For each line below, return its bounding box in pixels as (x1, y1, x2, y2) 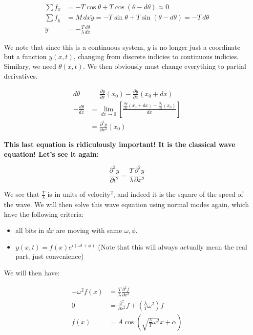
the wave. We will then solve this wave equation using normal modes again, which (4, 199, 249, 209)
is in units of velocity (47, 189, 110, 199)
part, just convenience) (15, 251, 84, 261)
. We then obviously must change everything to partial (83, 61, 246, 71)
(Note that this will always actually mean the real (98, 241, 247, 251)
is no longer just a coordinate (152, 42, 240, 52)
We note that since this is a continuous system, (4, 42, 145, 52)
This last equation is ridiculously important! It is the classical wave (4, 139, 235, 149)
